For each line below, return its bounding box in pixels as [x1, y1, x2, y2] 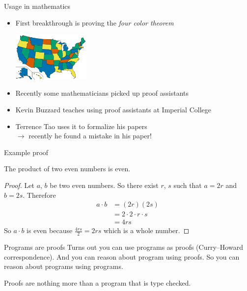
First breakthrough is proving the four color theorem [15, 17, 174, 27]
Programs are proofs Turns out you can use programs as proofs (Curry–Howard [4, 242, 243, 252]
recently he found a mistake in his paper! [28, 131, 152, 141]
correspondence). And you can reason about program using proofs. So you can [4, 251, 240, 262]
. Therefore [23, 189, 56, 200]
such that [173, 180, 202, 190]
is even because [27, 225, 73, 236]
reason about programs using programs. [4, 261, 123, 271]
